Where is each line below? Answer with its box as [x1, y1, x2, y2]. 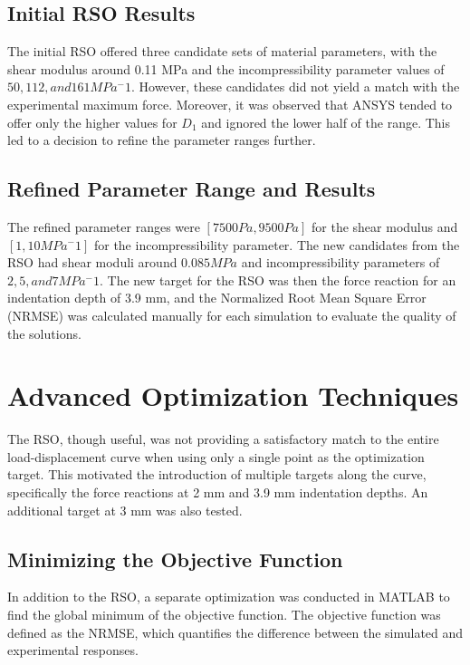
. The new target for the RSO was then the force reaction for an [99, 270, 456, 289]
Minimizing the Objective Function [7, 545, 343, 573]
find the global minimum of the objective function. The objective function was [7, 605, 441, 624]
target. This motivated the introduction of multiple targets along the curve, [7, 465, 427, 484]
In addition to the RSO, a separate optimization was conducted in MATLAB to [7, 587, 450, 606]
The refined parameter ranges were [7, 217, 200, 236]
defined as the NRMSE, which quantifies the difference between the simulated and [7, 622, 464, 641]
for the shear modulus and [312, 217, 458, 236]
